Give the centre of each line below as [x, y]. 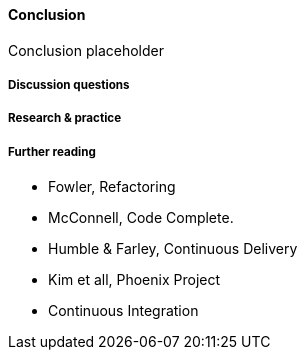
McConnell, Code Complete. [141, 218]
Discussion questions [69, 85]
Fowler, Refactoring [112, 187]
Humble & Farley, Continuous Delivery [173, 249]
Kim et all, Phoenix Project [134, 280]
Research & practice [65, 118]
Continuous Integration [123, 311]
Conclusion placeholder [86, 50]
